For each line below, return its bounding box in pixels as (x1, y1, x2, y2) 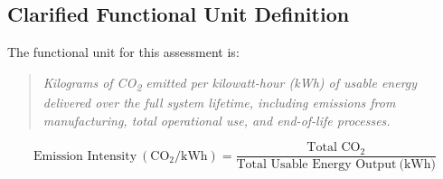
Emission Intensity (33, 149, 137, 163)
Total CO (306, 141, 361, 155)
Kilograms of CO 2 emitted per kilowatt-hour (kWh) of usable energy (42, 72, 418, 94)
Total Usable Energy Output (236, 158, 397, 172)
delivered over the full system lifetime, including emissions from (42, 92, 396, 111)
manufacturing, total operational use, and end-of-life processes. (42, 110, 391, 129)
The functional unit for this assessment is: (7, 42, 240, 61)
